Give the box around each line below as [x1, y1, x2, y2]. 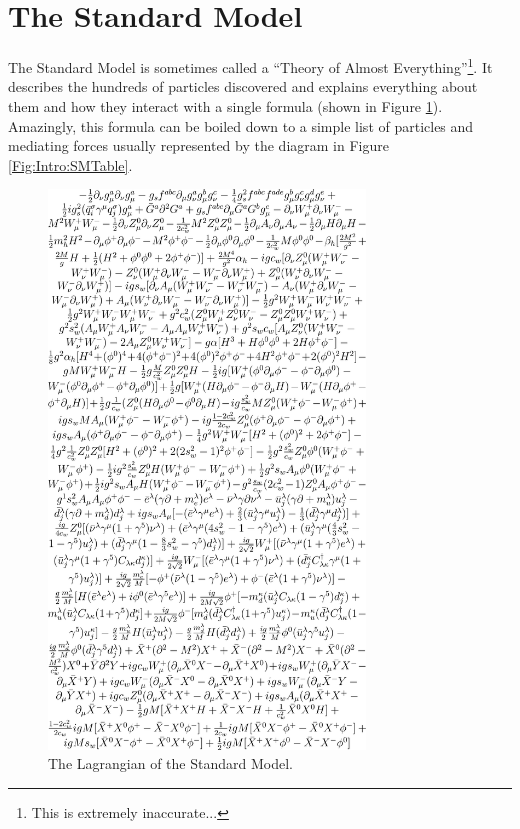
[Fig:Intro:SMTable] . [8, 154, 133, 175]
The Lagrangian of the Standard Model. [48, 753, 293, 774]
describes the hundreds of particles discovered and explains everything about [8, 76, 478, 97]
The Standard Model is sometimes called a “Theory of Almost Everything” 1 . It [8, 54, 493, 77]
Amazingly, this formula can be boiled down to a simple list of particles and [8, 115, 474, 136]
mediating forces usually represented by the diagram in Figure [8, 135, 389, 156]
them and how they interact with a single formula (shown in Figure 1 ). [8, 95, 443, 116]
